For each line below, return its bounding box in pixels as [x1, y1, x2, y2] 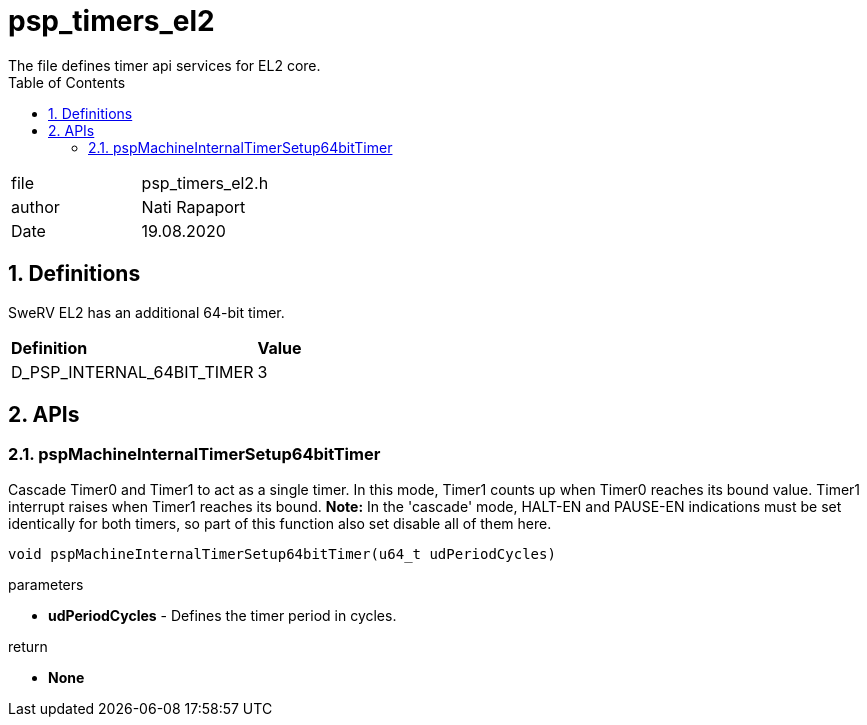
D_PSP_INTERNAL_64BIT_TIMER [11, 361, 254, 382]
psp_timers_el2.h [141, 172, 269, 193]
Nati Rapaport [141, 196, 246, 217]
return [8, 637, 48, 655]
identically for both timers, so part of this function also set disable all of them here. [8, 514, 552, 532]
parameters [8, 575, 84, 593]
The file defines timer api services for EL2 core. [8, 56, 321, 74]
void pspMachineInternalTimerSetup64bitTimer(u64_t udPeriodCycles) [8, 545, 556, 562]
